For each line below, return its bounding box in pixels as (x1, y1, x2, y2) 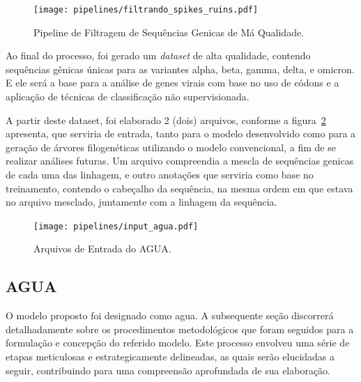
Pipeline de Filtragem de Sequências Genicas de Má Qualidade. (33, 24, 305, 39)
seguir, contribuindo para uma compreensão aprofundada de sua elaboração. (6, 362, 331, 377)
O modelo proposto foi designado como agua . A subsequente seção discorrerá (6, 308, 334, 323)
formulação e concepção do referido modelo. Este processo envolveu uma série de (6, 335, 350, 350)
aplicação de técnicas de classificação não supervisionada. (6, 89, 249, 104)
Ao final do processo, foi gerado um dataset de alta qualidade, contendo (6, 48, 311, 63)
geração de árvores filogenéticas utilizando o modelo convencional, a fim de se (6, 139, 336, 154)
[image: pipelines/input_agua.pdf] (33, 221, 199, 231)
